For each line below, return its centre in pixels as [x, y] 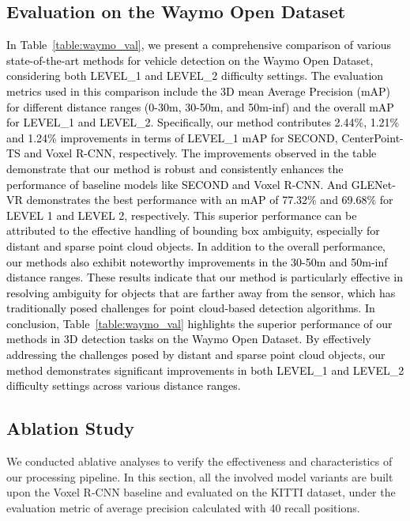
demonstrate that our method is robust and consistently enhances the [175, 168]
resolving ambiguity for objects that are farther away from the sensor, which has [201, 292]
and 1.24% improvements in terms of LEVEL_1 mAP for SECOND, [172, 137]
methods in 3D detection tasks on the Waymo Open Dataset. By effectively [189, 339]
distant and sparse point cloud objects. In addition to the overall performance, [196, 245]
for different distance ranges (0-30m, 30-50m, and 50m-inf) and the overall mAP [200, 106]
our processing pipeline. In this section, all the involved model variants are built [200, 476]
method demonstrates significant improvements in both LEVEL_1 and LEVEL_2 [205, 370]
